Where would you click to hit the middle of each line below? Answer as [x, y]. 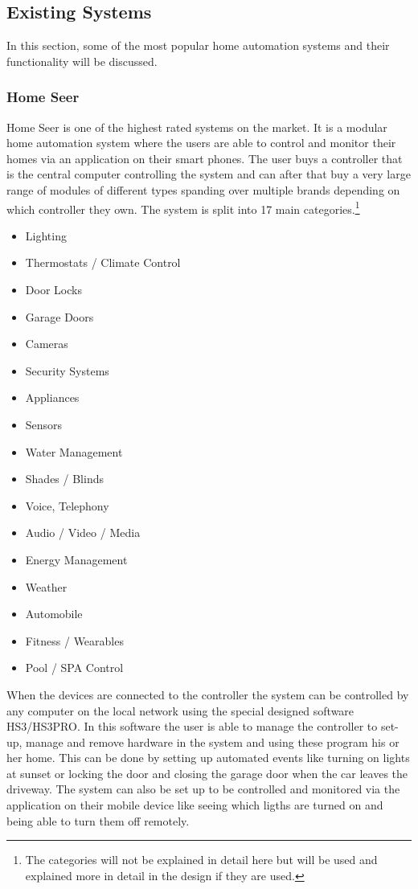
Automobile [54, 614]
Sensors [44, 424]
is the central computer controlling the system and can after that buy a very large [209, 174]
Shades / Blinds [64, 479]
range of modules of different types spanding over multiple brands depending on [203, 189]
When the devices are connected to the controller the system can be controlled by [208, 694]
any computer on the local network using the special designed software [180, 710]
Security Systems [67, 370]
